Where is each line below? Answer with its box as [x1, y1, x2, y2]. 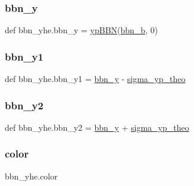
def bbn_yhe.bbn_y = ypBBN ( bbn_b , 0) [5, 24, 158, 36]
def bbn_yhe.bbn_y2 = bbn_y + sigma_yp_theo [5, 121, 189, 133]
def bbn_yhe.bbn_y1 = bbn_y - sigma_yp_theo [5, 72, 186, 85]
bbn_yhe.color [5, 169, 58, 182]
